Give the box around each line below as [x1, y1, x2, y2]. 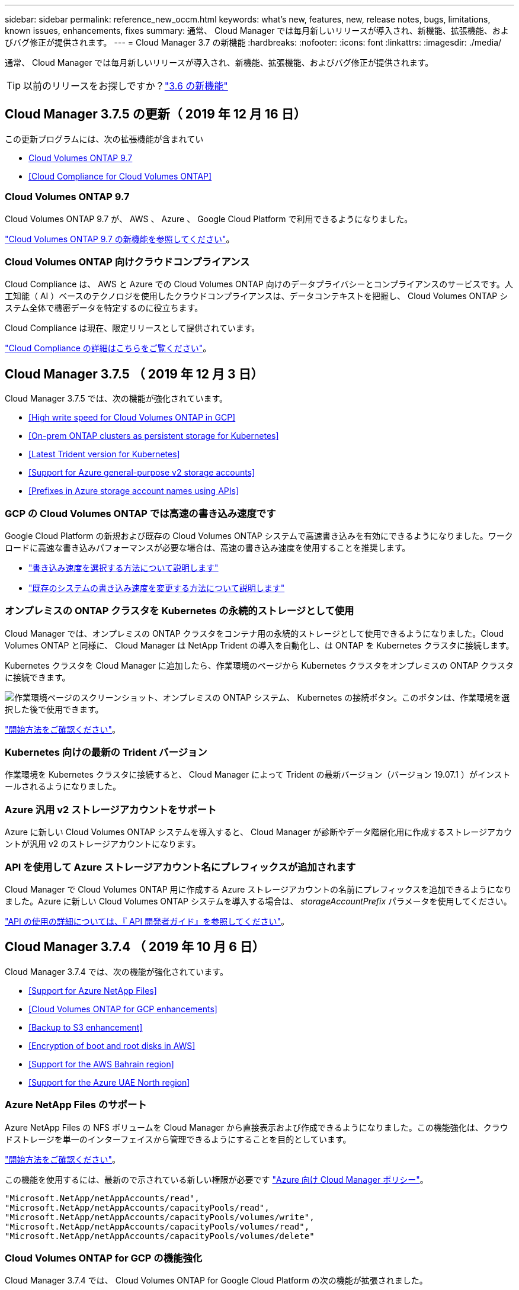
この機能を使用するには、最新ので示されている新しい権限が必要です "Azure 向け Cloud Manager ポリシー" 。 [5, 1174, 428, 1185]
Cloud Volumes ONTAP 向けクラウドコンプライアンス [5, 255, 250, 268]
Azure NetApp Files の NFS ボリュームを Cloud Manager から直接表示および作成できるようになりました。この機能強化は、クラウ [5, 1122, 508, 1132]
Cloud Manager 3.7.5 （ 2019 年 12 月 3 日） [5, 366, 264, 381]
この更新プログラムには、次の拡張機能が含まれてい [5, 133, 204, 144]
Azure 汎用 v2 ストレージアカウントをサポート [5, 803, 217, 816]
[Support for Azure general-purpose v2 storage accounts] [28, 467, 255, 478]
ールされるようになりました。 [5, 781, 121, 792]
